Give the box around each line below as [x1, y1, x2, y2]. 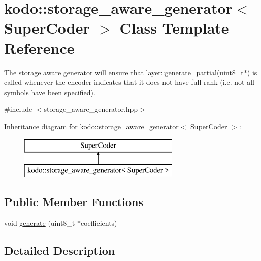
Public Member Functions [4, 194, 143, 210]
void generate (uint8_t [4, 217, 75, 228]
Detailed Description [4, 242, 115, 258]
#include [4, 104, 32, 114]
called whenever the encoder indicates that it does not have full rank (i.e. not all [4, 77, 254, 88]
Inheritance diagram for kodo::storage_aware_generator [4, 121, 179, 131]
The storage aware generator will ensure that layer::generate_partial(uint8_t [4, 67, 244, 77]
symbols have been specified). [4, 86, 95, 97]
